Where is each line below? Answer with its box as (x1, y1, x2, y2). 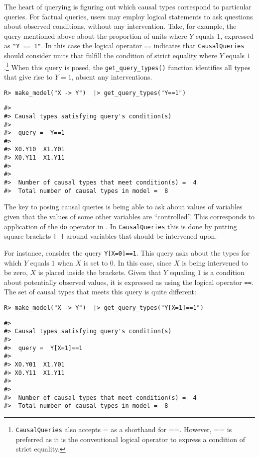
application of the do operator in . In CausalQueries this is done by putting (4, 221, 237, 231)
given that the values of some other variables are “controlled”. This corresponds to (4, 211, 255, 221)
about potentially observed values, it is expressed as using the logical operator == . (4, 276, 254, 287)
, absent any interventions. (71, 71, 152, 82)
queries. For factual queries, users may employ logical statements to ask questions (4, 11, 253, 21)
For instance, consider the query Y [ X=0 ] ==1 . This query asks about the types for (4, 247, 250, 258)
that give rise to (4, 71, 53, 82)
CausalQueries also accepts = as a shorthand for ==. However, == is (15, 424, 232, 434)
